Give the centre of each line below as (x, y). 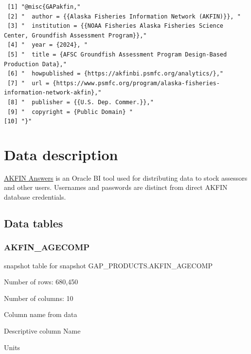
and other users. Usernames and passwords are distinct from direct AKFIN (116, 187)
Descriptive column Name (42, 331)
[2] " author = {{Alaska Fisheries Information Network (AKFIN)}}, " (124, 16)
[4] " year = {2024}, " (47, 45)
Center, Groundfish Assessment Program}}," (75, 35)
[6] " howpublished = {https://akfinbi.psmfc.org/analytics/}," (116, 74)
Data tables (34, 223)
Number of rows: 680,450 (41, 282)
